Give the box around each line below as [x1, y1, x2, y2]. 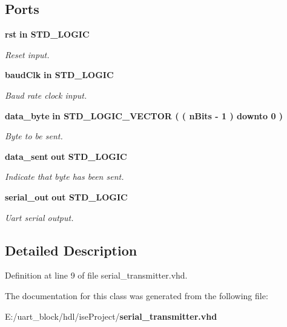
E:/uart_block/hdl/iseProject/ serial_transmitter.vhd [5, 309, 217, 322]
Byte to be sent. [5, 130, 63, 142]
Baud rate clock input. [5, 88, 87, 101]
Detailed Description [5, 240, 137, 259]
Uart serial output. [5, 211, 74, 223]
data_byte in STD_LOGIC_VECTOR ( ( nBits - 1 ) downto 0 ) [5, 109, 283, 122]
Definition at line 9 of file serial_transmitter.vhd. [5, 269, 188, 282]
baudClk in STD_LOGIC [5, 68, 114, 81]
